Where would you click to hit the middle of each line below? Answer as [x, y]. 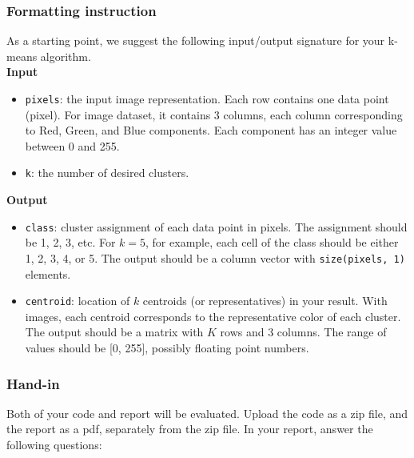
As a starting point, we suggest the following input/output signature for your [196, 40]
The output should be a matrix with [114, 332]
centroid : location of [78, 301]
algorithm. [66, 56]
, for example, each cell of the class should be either [272, 242]
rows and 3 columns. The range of [303, 332]
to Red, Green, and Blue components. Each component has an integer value [211, 130]
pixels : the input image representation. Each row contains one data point [207, 98]
